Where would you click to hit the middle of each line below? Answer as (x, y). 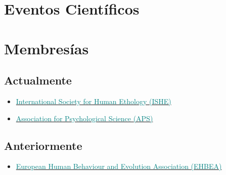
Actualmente (38, 80)
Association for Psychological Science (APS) (84, 118)
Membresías (47, 48)
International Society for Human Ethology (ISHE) (94, 101)
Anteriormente (43, 145)
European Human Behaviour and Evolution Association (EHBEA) (119, 166)
